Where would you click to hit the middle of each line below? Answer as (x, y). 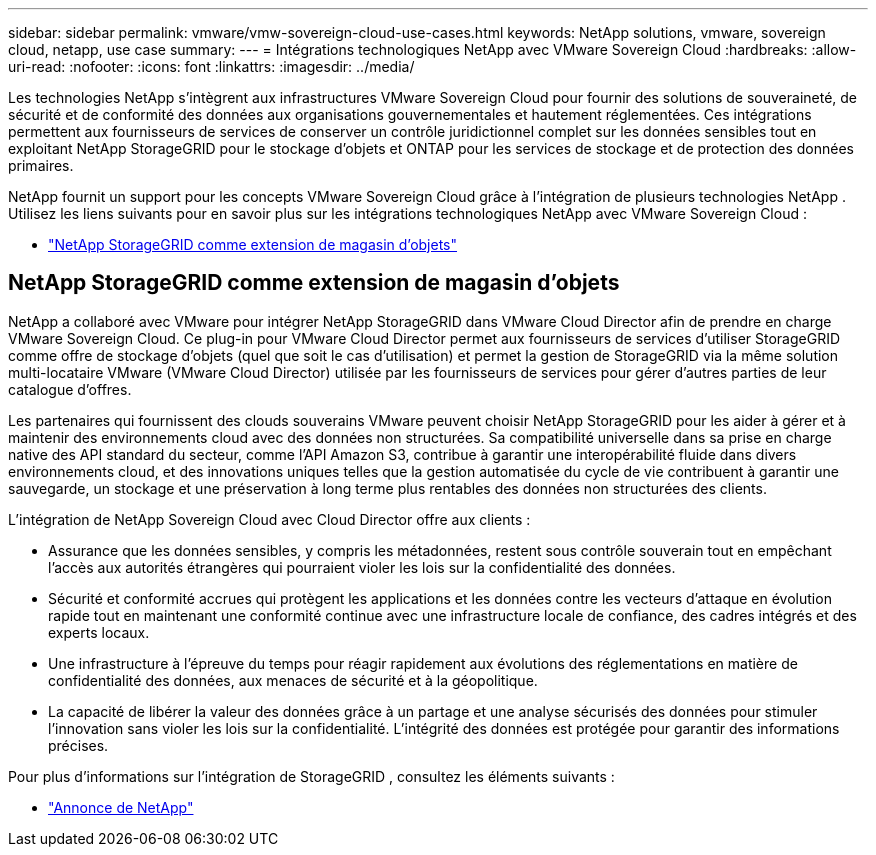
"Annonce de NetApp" (121, 807)
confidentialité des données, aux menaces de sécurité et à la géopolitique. (293, 680)
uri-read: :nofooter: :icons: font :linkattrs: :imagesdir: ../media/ (211, 66)
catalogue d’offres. (70, 389)
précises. (78, 745)
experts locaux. (99, 632)
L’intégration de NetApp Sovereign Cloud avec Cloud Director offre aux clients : (269, 519)
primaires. (41, 165)
